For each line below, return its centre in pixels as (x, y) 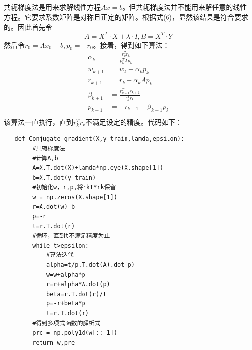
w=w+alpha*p (66, 275)
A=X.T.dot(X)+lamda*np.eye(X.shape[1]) (98, 168)
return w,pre (54, 342)
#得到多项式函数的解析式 (66, 323)
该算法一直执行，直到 (39, 122)
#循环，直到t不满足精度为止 (71, 236)
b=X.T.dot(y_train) (64, 177)
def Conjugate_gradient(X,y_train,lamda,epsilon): (100, 139)
